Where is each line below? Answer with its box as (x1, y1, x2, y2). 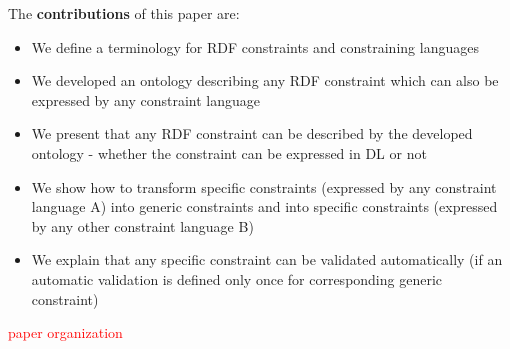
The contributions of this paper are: (8, 3, 240, 23)
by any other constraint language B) (31, 215, 254, 236)
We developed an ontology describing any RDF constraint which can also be (31, 70, 499, 91)
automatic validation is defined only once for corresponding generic (31, 268, 443, 289)
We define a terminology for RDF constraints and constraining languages (31, 36, 479, 57)
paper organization (8, 322, 123, 343)
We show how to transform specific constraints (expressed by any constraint (31, 176, 497, 197)
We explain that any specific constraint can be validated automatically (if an (31, 249, 503, 270)
